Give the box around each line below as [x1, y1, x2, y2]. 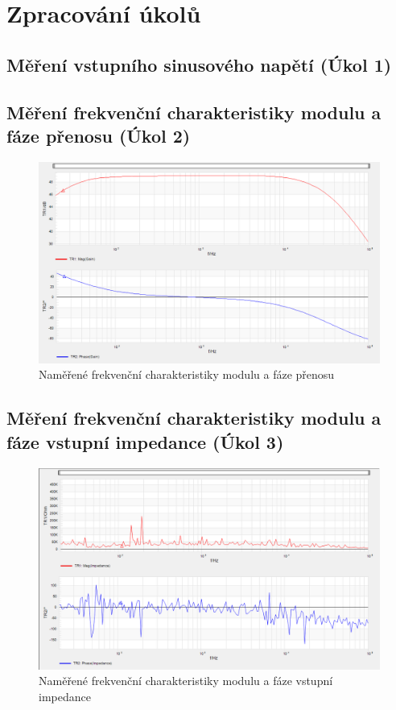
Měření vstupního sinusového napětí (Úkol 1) [6, 52, 392, 77]
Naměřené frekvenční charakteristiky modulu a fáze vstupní [39, 672, 333, 689]
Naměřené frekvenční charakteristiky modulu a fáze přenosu [39, 366, 335, 383]
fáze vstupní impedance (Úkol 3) [6, 429, 284, 454]
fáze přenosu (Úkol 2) [6, 122, 191, 147]
